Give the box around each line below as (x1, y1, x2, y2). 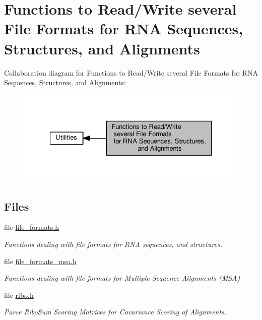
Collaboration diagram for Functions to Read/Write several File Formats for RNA (4, 67, 258, 78)
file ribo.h (4, 289, 34, 300)
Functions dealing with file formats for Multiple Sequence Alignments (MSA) (4, 273, 240, 283)
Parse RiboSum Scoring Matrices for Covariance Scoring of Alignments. (4, 306, 227, 317)
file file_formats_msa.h (4, 255, 77, 266)
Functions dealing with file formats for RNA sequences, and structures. (4, 238, 223, 249)
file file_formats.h (4, 222, 59, 232)
